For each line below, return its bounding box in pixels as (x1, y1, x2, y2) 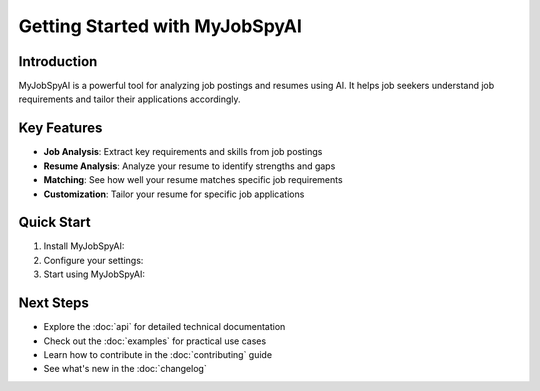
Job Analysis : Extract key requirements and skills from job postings (43, 146, 323, 158)
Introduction (18, 53, 98, 70)
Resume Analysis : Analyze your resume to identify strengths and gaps (43, 160, 336, 172)
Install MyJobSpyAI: (43, 240, 125, 252)
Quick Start (18, 214, 91, 231)
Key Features (18, 120, 103, 137)
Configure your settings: (43, 254, 144, 266)
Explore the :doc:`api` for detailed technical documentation (43, 321, 286, 333)
